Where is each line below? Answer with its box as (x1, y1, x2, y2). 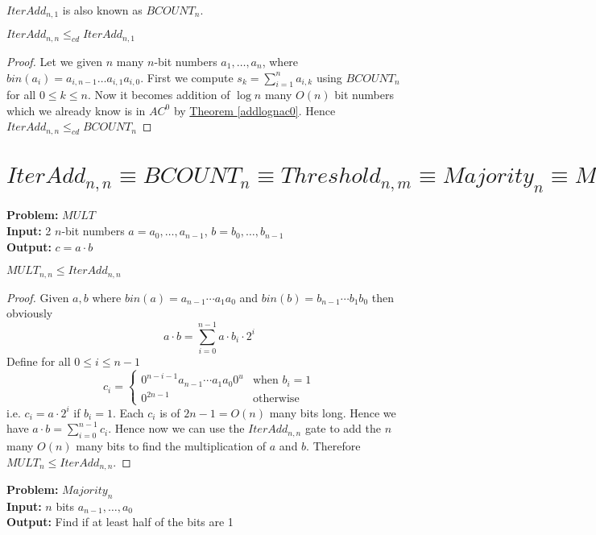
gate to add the (304, 420, 381, 437)
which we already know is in (6, 102, 146, 118)
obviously (6, 305, 53, 321)
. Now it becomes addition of (87, 86, 230, 103)
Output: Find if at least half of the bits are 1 (6, 513, 234, 530)
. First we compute (140, 68, 234, 85)
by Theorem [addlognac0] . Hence (173, 102, 336, 118)
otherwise (252, 393, 300, 405)
